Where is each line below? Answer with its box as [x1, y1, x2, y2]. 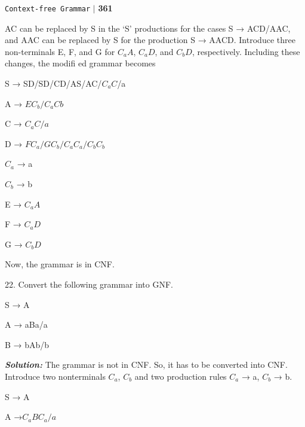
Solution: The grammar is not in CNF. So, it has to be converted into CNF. [5, 358, 288, 371]
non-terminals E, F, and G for [5, 45, 115, 57]
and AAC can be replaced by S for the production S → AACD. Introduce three [5, 33, 295, 46]
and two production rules [134, 370, 227, 382]
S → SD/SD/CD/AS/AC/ [5, 77, 102, 90]
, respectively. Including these [192, 45, 300, 57]
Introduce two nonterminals [5, 370, 106, 382]
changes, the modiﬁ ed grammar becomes [5, 57, 156, 69]
